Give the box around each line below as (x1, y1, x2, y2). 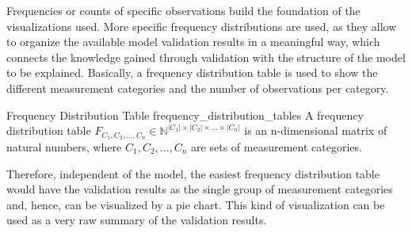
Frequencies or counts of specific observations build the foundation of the (6, 2, 360, 18)
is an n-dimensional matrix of (244, 122, 387, 139)
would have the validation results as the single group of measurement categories (6, 181, 393, 197)
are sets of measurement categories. (191, 139, 362, 155)
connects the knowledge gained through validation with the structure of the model (6, 48, 406, 65)
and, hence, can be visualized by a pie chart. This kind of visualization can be (6, 196, 385, 212)
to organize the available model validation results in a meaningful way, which (6, 33, 380, 50)
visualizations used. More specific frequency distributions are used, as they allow (6, 17, 397, 34)
